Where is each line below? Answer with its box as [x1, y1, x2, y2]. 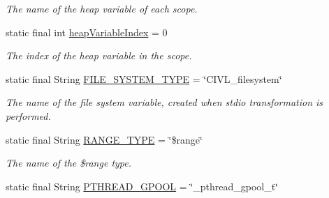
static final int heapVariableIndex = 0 [6, 24, 168, 39]
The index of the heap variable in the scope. [6, 48, 192, 63]
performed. [6, 108, 51, 123]
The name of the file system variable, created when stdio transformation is [6, 95, 323, 109]
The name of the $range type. [6, 155, 132, 170]
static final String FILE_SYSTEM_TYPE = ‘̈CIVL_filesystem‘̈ [6, 71, 282, 86]
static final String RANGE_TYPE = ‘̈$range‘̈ [6, 132, 203, 146]
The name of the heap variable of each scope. [6, 1, 198, 15]
